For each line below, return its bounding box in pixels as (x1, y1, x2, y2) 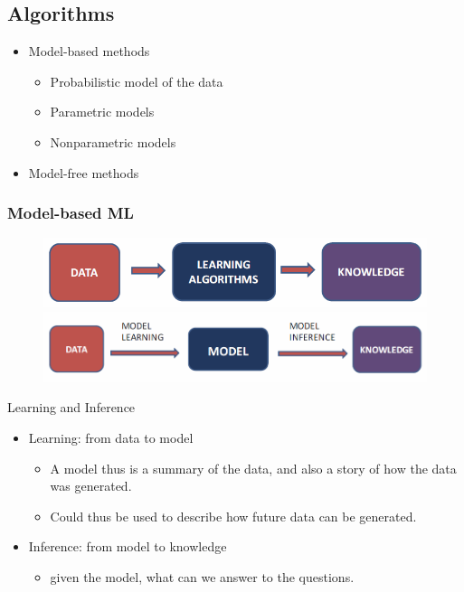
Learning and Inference (7, 398, 136, 417)
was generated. (50, 476, 132, 495)
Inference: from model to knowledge (28, 537, 227, 556)
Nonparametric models (50, 132, 176, 151)
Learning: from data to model (28, 428, 194, 447)
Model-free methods (28, 163, 139, 182)
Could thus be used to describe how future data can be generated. (50, 506, 417, 525)
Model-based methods (28, 42, 150, 61)
